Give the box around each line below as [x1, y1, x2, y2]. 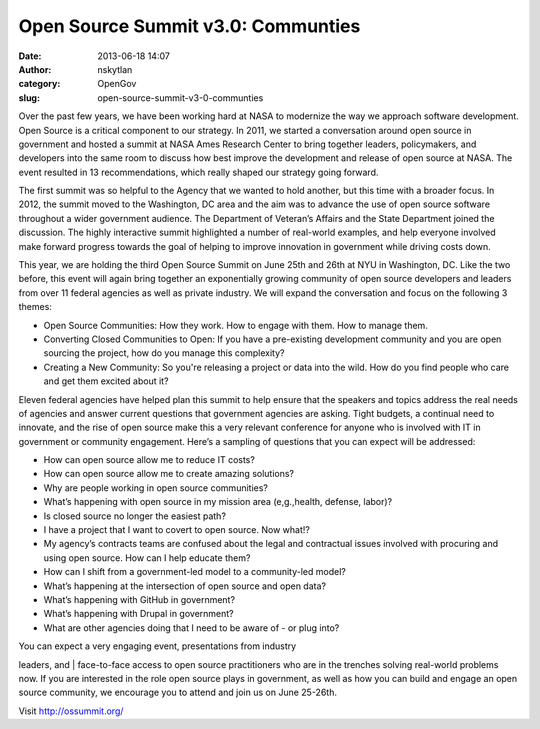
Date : [18, 50, 42, 62]
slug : [18, 91, 40, 104]
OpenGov [97, 78, 137, 90]
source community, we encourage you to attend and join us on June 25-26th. [18, 686, 337, 699]
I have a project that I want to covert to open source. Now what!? [43, 524, 310, 536]
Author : [18, 63, 52, 75]
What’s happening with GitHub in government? [43, 594, 235, 605]
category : [18, 78, 61, 90]
